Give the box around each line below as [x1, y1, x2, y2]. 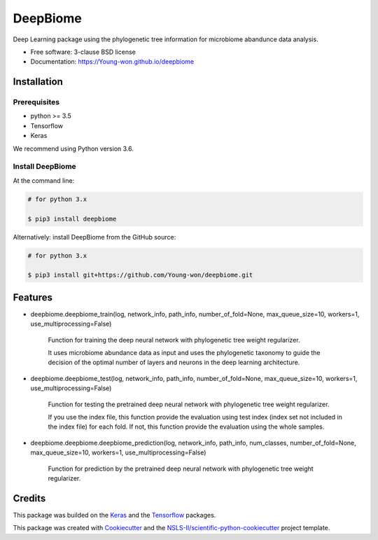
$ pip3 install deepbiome [27, 214, 117, 223]
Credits [13, 492, 46, 504]
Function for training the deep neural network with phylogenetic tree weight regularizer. [48, 335, 300, 344]
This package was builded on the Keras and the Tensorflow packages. [13, 511, 216, 519]
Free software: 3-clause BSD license [30, 48, 136, 56]
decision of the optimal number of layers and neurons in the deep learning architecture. [48, 358, 300, 367]
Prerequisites [13, 97, 59, 107]
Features [13, 291, 52, 303]
